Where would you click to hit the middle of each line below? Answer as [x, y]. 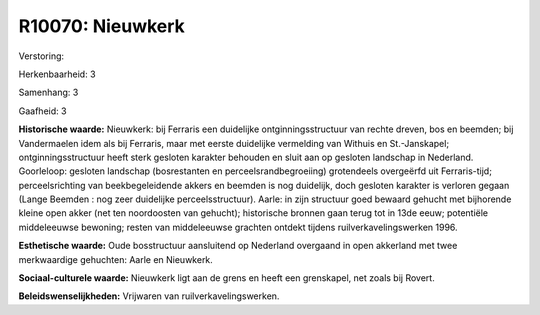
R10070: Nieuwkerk [101, 26]
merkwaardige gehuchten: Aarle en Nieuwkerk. [116, 259]
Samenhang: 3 [48, 92]
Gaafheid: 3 [42, 111]
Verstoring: [41, 56]
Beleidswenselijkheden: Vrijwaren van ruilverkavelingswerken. [149, 296]
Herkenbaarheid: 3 [57, 74]
